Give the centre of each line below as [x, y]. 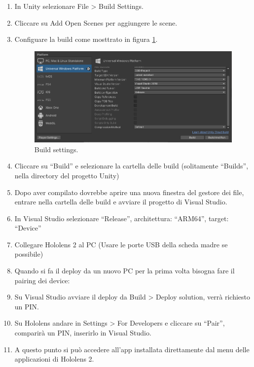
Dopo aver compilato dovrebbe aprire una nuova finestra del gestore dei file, [129, 192]
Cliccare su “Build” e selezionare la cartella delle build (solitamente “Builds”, [131, 166]
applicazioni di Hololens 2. [54, 359]
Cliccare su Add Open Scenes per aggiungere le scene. [96, 22]
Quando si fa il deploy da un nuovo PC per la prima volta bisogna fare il [125, 271]
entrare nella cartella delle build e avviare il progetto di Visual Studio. [121, 202]
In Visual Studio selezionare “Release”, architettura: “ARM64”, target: [122, 218]
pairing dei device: [42, 280]
